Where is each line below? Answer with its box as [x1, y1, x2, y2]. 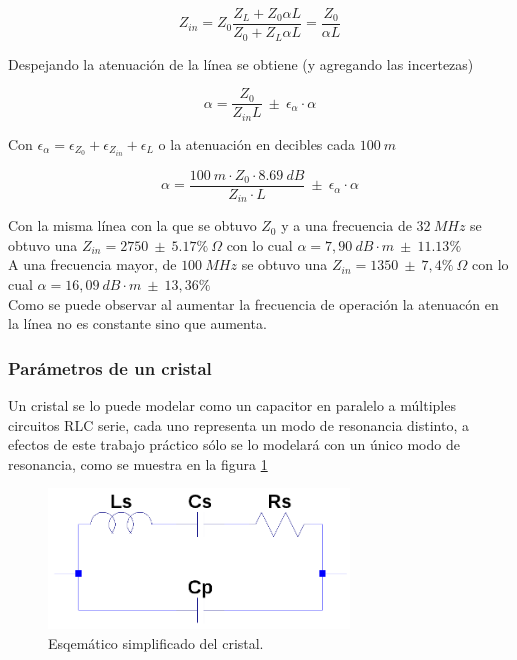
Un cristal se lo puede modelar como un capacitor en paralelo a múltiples [8, 395, 456, 416]
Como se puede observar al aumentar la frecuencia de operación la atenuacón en [8, 293, 499, 314]
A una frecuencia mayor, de [8, 254, 177, 275]
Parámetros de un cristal [8, 355, 212, 380]
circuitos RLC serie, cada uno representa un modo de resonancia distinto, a [8, 414, 470, 435]
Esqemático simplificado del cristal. [48, 632, 264, 653]
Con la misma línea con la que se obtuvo [8, 215, 257, 236]
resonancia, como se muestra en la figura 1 [8, 453, 268, 474]
